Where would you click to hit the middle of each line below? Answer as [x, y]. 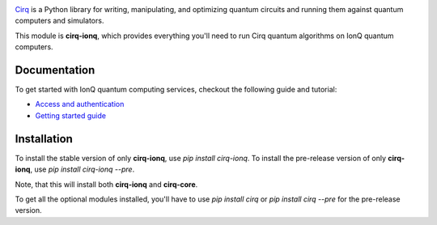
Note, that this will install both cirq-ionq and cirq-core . [106, 184]
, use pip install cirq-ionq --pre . [82, 169]
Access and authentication [80, 104]
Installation [44, 139]
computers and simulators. [59, 21]
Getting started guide [71, 115]
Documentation [55, 70]
